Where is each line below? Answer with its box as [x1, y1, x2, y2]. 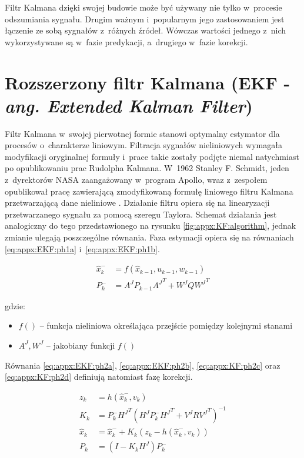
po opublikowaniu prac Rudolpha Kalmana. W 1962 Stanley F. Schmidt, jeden [5, 162, 289, 174]
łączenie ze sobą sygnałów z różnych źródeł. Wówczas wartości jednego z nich [5, 24, 286, 36]
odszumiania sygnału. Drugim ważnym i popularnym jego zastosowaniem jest [5, 12, 285, 25]
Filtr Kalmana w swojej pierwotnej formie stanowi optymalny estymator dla [5, 127, 280, 139]
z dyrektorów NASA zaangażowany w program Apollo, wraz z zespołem [5, 173, 268, 186]
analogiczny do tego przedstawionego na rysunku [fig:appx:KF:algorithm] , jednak [5, 219, 296, 232]
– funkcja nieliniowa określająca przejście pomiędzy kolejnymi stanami [39, 319, 293, 332]
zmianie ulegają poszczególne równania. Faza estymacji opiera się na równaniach [5, 231, 294, 243]
